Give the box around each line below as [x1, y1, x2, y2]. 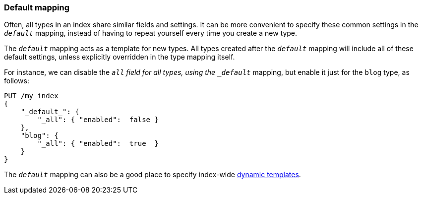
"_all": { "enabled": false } [37, 116, 159, 124]
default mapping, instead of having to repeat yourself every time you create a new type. [4, 29, 298, 38]
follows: [4, 76, 29, 85]
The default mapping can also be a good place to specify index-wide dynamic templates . [4, 170, 301, 179]
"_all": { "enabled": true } [37, 139, 159, 148]
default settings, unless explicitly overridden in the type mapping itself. [4, 53, 235, 62]
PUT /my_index [4, 92, 59, 100]
